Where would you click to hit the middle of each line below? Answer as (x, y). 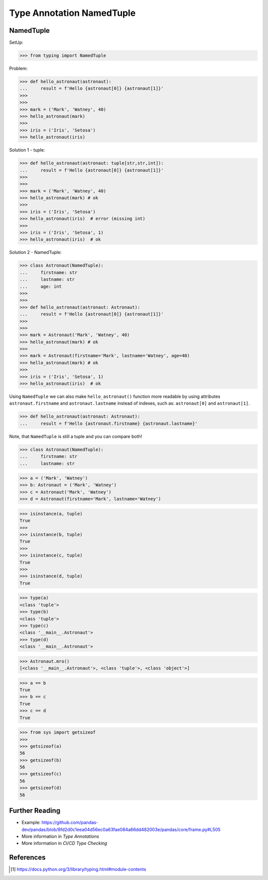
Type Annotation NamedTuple (72, 13)
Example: (31, 822)
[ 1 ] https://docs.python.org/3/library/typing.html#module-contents (78, 869)
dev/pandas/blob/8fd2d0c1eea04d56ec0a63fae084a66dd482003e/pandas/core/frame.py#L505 (121, 829)
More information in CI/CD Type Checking (65, 843)
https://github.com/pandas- (70, 822)
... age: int (41, 286)
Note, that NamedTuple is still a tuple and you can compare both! (76, 436)
